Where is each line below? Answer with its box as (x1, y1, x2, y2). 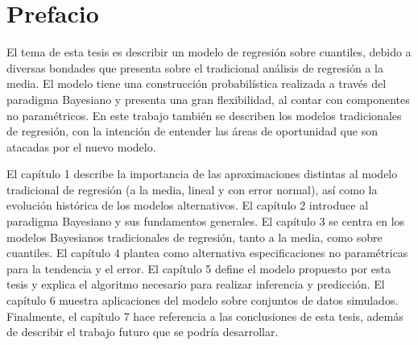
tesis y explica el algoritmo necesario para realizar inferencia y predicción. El (6, 276, 385, 293)
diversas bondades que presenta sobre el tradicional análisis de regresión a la (6, 59, 383, 76)
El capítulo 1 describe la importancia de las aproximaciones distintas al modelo (6, 165, 398, 182)
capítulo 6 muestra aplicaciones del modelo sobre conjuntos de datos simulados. (6, 292, 399, 309)
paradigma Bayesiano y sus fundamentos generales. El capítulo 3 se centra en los (6, 213, 405, 230)
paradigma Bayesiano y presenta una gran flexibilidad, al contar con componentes (6, 90, 410, 107)
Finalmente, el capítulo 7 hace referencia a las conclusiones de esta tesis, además (6, 307, 404, 324)
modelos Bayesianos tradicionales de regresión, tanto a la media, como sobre (6, 228, 383, 245)
